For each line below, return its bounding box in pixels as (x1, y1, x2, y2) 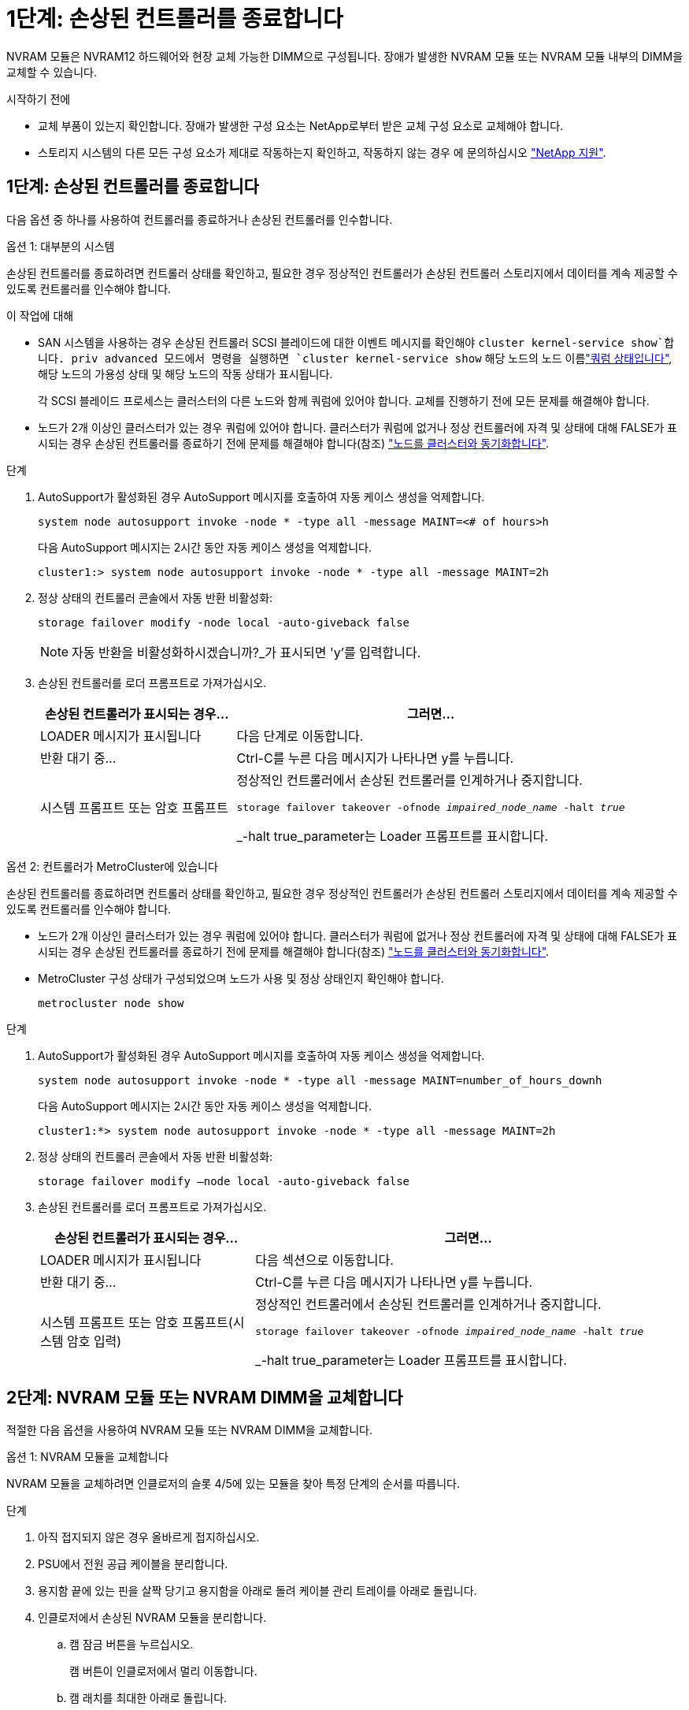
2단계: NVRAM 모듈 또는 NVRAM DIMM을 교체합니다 (6, 1388, 403, 1408)
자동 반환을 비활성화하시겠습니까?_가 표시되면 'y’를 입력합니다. (72, 644, 421, 660)
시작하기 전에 (6, 91, 71, 106)
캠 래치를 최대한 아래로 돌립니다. (69, 1691, 228, 1705)
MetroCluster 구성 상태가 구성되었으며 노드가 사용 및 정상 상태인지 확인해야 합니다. (38, 971, 444, 985)
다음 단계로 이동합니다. (236, 727, 364, 744)
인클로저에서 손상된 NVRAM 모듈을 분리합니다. (38, 1611, 267, 1625)
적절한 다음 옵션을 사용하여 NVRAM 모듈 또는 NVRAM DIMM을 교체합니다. (6, 1423, 373, 1437)
